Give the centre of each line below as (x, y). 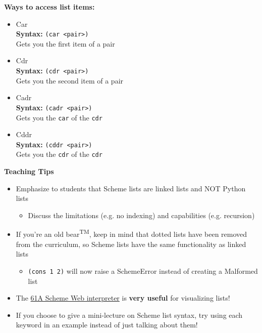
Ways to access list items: (49, 7)
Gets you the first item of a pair (65, 43)
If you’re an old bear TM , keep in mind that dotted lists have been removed (132, 233)
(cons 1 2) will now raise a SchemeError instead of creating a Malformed (143, 270)
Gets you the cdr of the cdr (59, 154)
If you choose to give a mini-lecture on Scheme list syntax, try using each (129, 315)
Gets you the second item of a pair (70, 80)
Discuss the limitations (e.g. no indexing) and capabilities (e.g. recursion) (141, 215)
